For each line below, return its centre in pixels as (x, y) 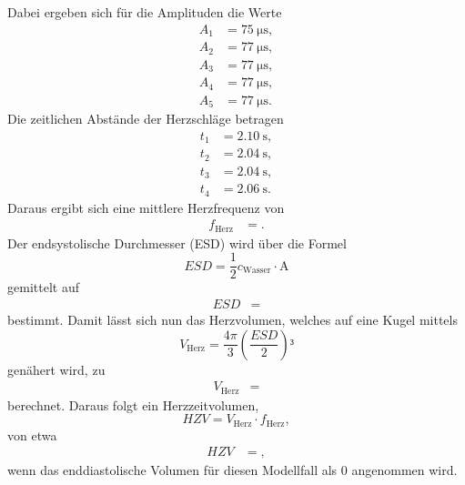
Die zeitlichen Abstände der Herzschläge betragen (146, 119)
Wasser (257, 271)
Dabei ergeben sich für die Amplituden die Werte (145, 12)
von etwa (32, 434)
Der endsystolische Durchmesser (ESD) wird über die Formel (177, 242)
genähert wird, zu (56, 369)
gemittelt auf (43, 287)
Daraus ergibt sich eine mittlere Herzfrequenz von (146, 207)
